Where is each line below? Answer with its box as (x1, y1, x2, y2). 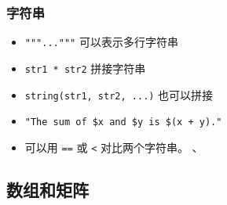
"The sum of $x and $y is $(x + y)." (24, 117, 222, 128)
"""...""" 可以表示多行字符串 (24, 34, 178, 50)
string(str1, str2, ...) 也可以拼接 (24, 86, 214, 102)
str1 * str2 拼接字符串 (24, 59, 146, 76)
